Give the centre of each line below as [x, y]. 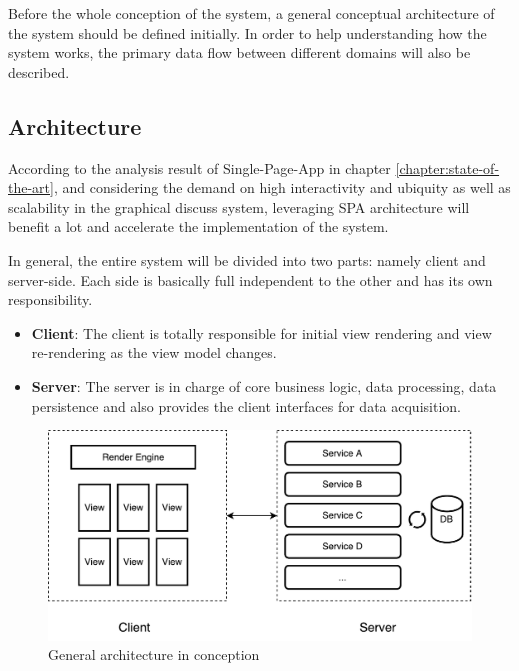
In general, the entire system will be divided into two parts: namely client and [247, 259]
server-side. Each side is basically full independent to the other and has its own [250, 279]
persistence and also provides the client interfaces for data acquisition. [246, 405]
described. [39, 71]
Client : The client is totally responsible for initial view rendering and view [261, 332]
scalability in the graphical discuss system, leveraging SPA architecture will [239, 206]
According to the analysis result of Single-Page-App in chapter [199, 167]
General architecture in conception [154, 654]
